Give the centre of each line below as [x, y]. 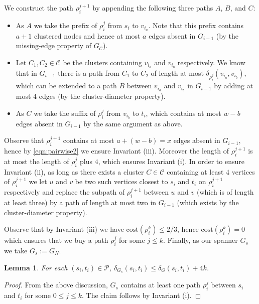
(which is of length [225, 192]
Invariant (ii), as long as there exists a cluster [74, 171]
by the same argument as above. [133, 123]
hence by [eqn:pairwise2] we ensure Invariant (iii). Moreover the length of [116, 151]
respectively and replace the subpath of [64, 192]
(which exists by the [208, 202]
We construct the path [39, 8]
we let [38, 181]
